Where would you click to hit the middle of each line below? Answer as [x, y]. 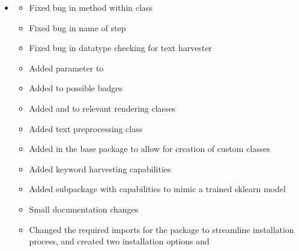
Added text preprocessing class [86, 128]
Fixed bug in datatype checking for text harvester [121, 48]
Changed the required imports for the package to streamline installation [162, 229]
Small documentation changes [84, 209]
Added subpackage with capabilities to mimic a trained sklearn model [157, 189]
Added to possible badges [76, 88]
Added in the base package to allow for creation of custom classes [149, 149]
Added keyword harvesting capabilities [100, 168]
